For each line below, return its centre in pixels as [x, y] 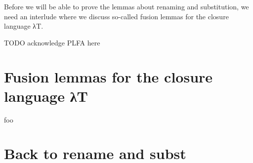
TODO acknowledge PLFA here [52, 42]
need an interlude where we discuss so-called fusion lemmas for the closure [116, 16]
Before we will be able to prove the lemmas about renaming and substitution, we [126, 6]
